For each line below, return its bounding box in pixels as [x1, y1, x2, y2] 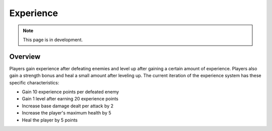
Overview [9, 52, 41, 61]
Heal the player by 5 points [22, 117, 78, 123]
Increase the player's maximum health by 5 [22, 110, 111, 116]
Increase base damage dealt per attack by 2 [22, 103, 114, 109]
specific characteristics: [9, 79, 59, 85]
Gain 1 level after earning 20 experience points [22, 96, 118, 102]
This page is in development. [23, 37, 83, 43]
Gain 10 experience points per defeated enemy [22, 89, 119, 95]
